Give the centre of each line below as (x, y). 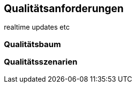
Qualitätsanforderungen (64, 9)
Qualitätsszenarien (41, 62)
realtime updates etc (37, 27)
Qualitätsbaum (32, 44)
